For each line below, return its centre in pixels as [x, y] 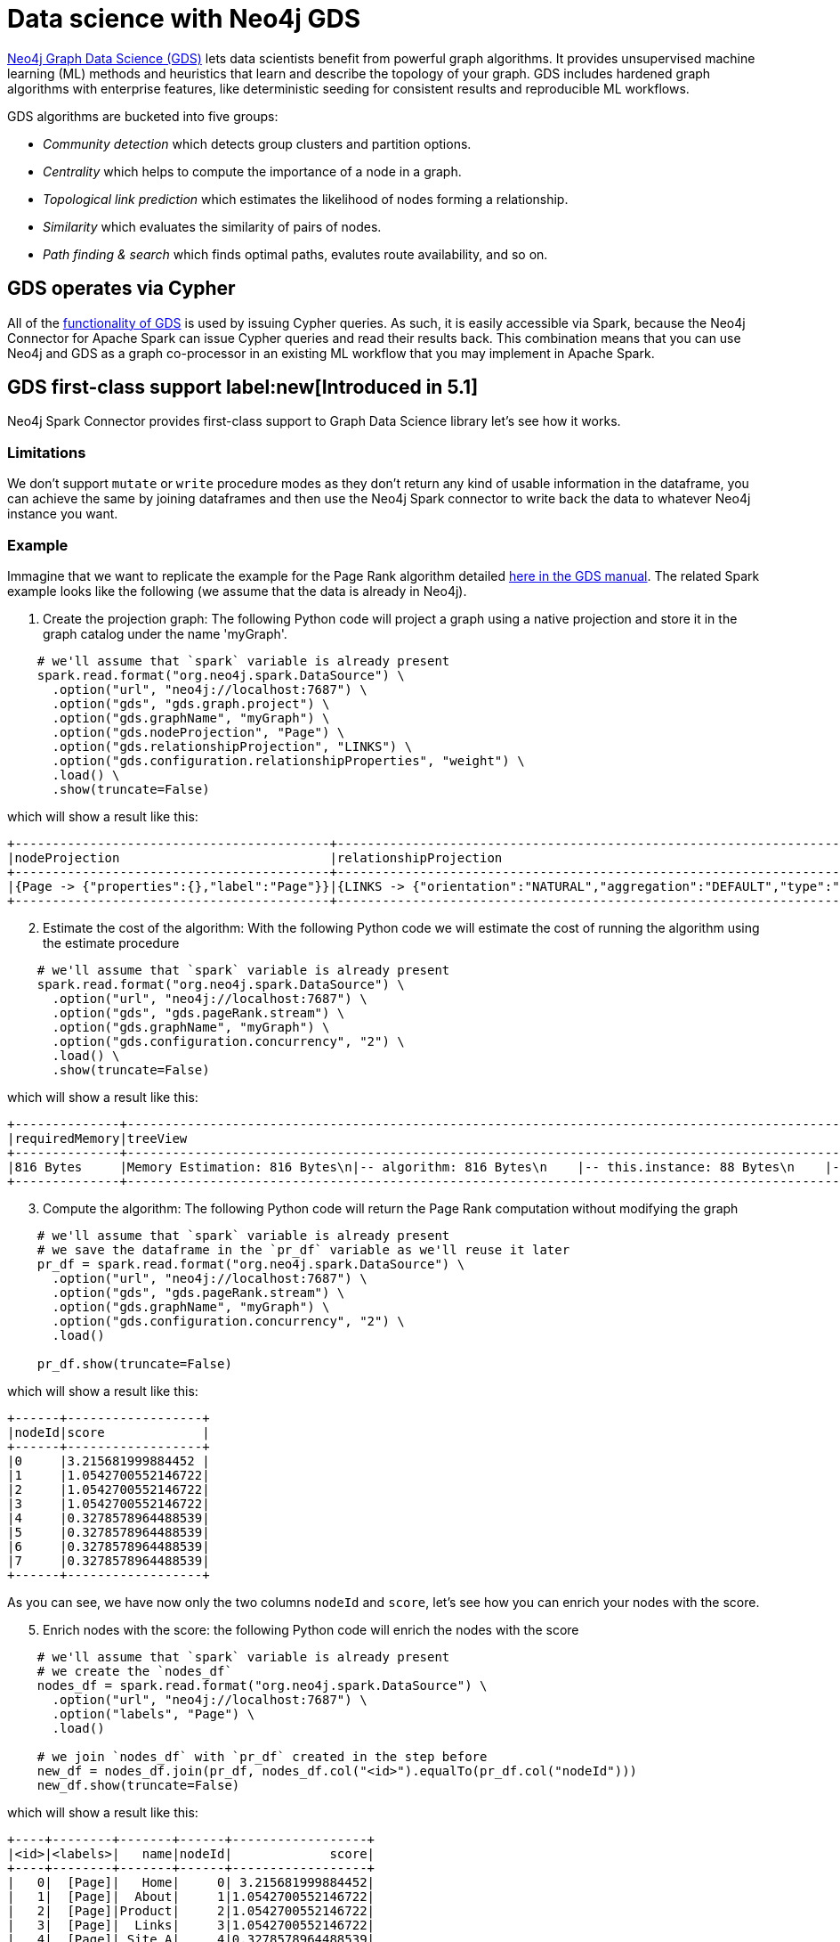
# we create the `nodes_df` [134, 1671]
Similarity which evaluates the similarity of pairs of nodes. [212, 226]
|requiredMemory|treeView [97, 1138]
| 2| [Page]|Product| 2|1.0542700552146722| [191, 1910]
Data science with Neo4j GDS [184, 19]
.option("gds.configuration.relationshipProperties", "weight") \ [288, 760]
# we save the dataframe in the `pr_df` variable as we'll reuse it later [303, 1249]
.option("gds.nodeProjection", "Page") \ [198, 732]
